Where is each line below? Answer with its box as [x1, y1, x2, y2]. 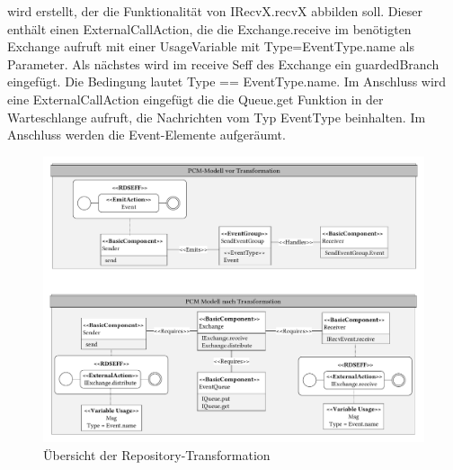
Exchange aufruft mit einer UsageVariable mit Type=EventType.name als [7, 37, 414, 56]
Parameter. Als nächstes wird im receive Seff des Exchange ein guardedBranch [7, 54, 440, 73]
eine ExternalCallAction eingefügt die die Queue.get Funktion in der [7, 89, 384, 108]
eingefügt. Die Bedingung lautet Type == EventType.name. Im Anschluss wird [7, 72, 447, 91]
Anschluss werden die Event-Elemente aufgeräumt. [7, 125, 286, 144]
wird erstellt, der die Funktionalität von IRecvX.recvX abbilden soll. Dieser [7, 2, 422, 20]
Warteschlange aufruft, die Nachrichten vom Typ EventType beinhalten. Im [7, 107, 426, 126]
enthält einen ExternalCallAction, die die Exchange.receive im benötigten [7, 19, 412, 38]
